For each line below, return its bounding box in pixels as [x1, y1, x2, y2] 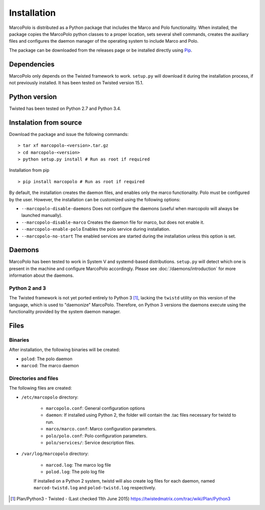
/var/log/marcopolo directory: [21, 451, 89, 456]
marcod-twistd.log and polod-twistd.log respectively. [33, 484, 157, 490]
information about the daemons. [9, 272, 74, 278]
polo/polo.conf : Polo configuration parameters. [46, 432, 148, 439]
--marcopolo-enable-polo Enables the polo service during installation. [21, 226, 171, 232]
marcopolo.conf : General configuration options [46, 405, 145, 411]
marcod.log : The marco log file [46, 462, 111, 468]
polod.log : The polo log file [46, 469, 105, 475]
